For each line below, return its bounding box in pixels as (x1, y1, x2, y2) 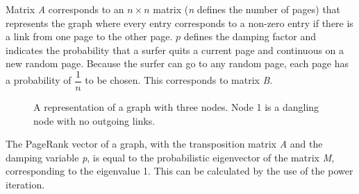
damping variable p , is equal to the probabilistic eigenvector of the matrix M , (6, 150, 335, 164)
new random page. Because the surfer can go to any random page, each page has (6, 56, 349, 71)
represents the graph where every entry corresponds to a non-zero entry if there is (6, 15, 353, 30)
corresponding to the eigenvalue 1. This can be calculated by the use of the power (6, 164, 353, 178)
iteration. (6, 177, 45, 191)
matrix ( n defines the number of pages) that (153, 2, 341, 16)
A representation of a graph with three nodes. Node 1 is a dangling (33, 100, 319, 114)
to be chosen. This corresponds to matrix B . (85, 73, 273, 87)
